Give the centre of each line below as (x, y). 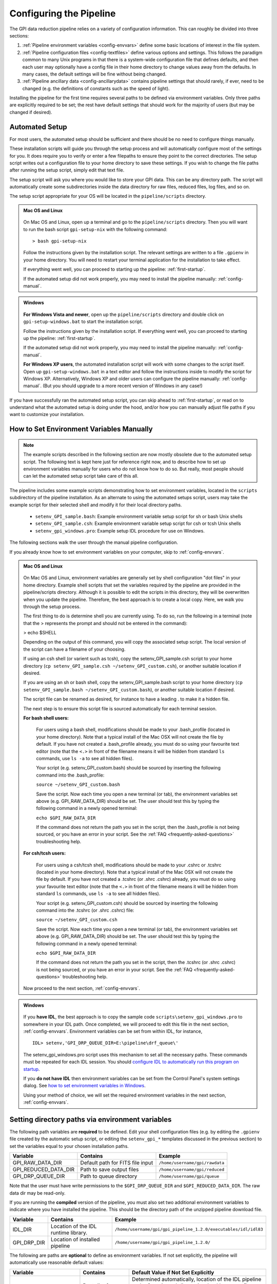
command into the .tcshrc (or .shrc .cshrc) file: (85, 910)
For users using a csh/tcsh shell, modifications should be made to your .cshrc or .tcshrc (129, 865)
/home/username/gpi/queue (189, 1176)
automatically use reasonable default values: (57, 1262)
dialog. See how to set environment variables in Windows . (84, 1086)
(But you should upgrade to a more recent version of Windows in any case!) (123, 386)
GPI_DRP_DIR (29, 1242)
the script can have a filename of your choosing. (74, 649)
